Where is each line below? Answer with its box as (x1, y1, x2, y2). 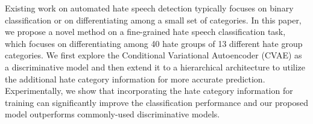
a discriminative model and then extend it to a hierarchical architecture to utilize (5, 60, 306, 73)
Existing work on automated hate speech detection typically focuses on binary (5, 2, 294, 14)
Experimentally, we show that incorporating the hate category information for (5, 84, 293, 97)
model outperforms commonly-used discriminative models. (5, 108, 220, 120)
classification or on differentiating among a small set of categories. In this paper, (5, 13, 302, 26)
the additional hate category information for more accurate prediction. (5, 72, 265, 85)
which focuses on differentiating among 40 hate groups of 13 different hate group (5, 37, 303, 49)
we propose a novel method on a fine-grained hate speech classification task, (5, 25, 286, 38)
